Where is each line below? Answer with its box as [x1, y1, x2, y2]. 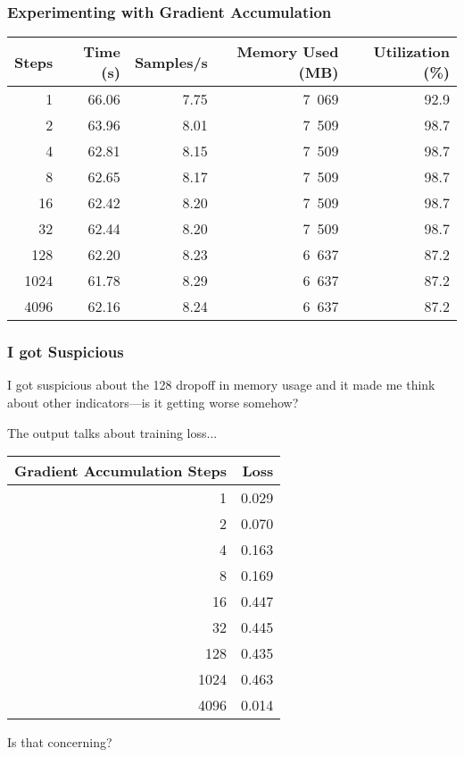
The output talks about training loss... [7, 423, 218, 442]
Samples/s [134, 51, 208, 72]
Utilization [373, 41, 450, 63]
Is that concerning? [7, 733, 112, 752]
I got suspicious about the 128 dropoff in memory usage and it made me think [7, 375, 435, 394]
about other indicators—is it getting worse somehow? [7, 393, 299, 412]
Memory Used [236, 41, 339, 63]
